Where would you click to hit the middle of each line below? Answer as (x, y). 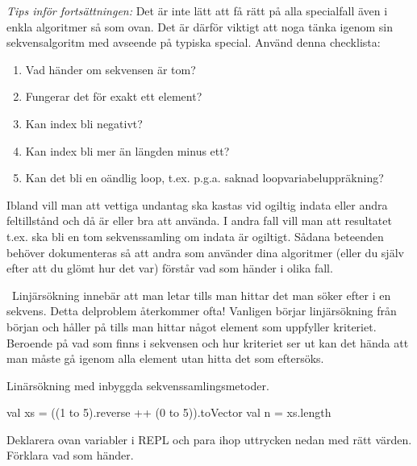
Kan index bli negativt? (84, 123)
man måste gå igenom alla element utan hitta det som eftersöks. (165, 358)
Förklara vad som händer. (70, 455)
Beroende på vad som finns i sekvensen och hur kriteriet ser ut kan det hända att (208, 342)
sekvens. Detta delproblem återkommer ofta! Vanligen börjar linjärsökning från (202, 311)
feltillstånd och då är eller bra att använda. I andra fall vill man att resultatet (199, 221)
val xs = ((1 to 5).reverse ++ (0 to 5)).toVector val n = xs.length (169, 412)
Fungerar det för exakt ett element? (114, 96)
